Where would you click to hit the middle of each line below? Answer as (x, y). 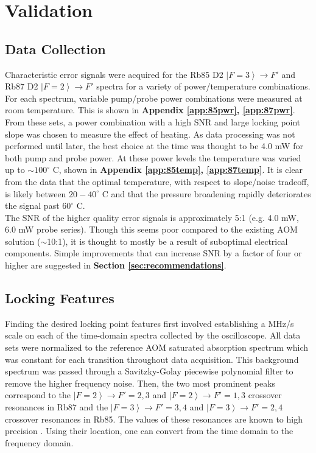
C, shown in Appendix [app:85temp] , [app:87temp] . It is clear (178, 170)
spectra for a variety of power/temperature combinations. (203, 86)
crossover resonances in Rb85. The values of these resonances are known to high (154, 419)
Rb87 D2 (22, 86)
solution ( (23, 241)
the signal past (32, 205)
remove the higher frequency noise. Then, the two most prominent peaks (140, 383)
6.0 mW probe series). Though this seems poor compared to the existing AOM (151, 229)
